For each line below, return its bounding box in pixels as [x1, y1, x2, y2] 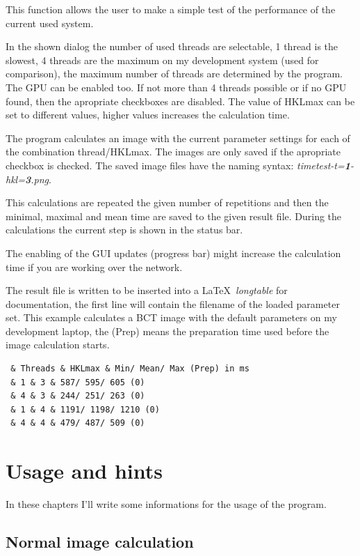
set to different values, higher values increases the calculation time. [6, 107, 290, 122]
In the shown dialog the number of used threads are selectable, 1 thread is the [6, 39, 338, 54]
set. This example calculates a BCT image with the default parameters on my [6, 310, 337, 325]
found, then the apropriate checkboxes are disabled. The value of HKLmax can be [6, 93, 355, 108]
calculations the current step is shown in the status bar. [6, 222, 243, 237]
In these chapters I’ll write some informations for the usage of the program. [6, 497, 327, 511]
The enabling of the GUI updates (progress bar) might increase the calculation [6, 245, 341, 260]
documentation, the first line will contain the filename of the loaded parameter [6, 296, 340, 311]
